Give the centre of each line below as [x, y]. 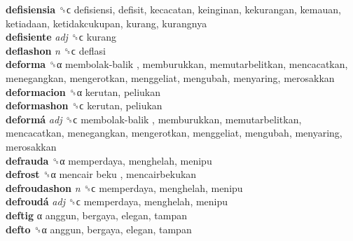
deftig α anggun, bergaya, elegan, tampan [96, 215]
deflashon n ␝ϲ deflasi [56, 50]
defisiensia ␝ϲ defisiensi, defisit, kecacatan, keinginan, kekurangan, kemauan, [173, 9]
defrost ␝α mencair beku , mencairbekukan [101, 174]
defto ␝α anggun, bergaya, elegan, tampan [99, 229]
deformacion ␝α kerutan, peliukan [83, 91]
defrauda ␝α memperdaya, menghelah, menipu [109, 160]
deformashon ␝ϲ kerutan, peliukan [84, 105]
